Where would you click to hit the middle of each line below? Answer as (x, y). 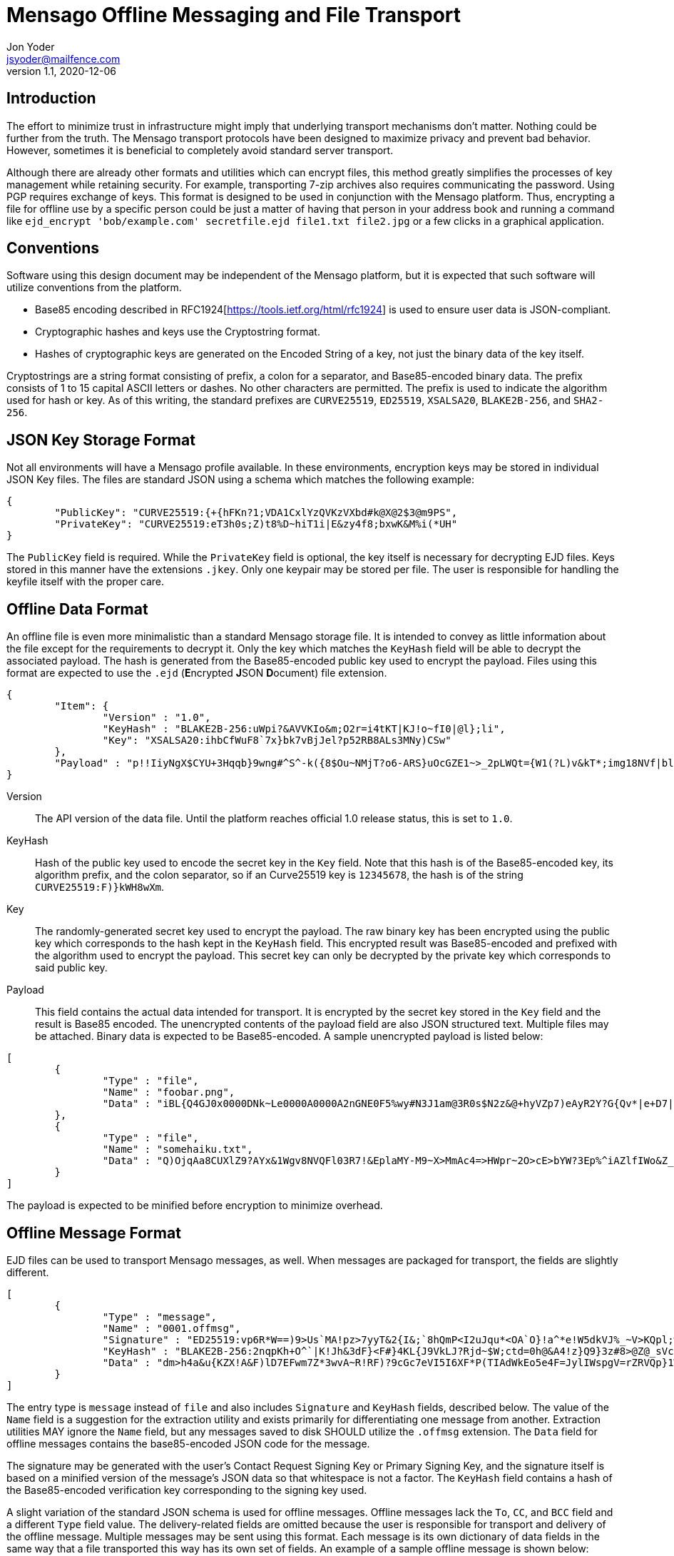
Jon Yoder (31, 46)
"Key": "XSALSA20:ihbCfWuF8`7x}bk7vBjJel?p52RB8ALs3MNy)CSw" (277, 741)
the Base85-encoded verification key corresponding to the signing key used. (187, 1490)
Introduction (51, 98)
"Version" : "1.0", (157, 718)
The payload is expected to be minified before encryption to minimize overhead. (195, 1206)
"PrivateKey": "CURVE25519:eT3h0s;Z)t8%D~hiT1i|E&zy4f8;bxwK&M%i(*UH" (256, 524)
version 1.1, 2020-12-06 (61, 71)
